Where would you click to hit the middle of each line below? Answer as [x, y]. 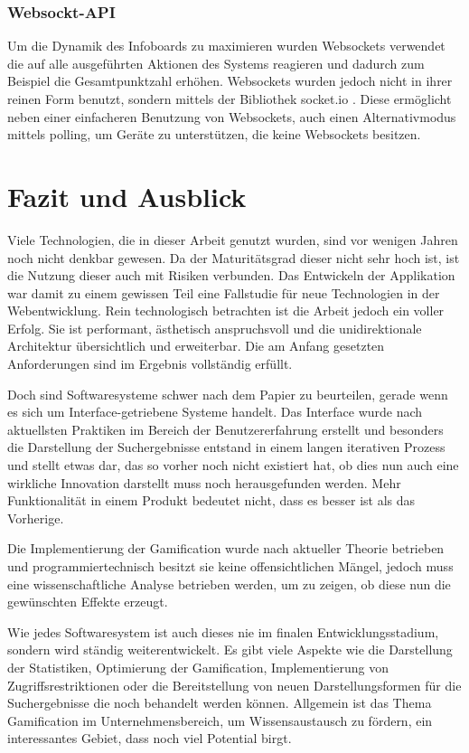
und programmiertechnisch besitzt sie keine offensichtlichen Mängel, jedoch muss [230, 566]
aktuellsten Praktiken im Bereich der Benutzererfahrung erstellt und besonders [225, 429]
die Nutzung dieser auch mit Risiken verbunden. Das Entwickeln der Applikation [231, 275]
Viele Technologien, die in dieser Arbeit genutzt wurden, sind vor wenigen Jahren [233, 239]
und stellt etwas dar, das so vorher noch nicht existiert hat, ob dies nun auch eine [233, 465]
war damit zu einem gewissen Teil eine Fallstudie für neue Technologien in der [224, 292]
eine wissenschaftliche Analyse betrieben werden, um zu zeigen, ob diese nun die [229, 584]
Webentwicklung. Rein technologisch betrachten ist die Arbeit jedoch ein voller [226, 311]
